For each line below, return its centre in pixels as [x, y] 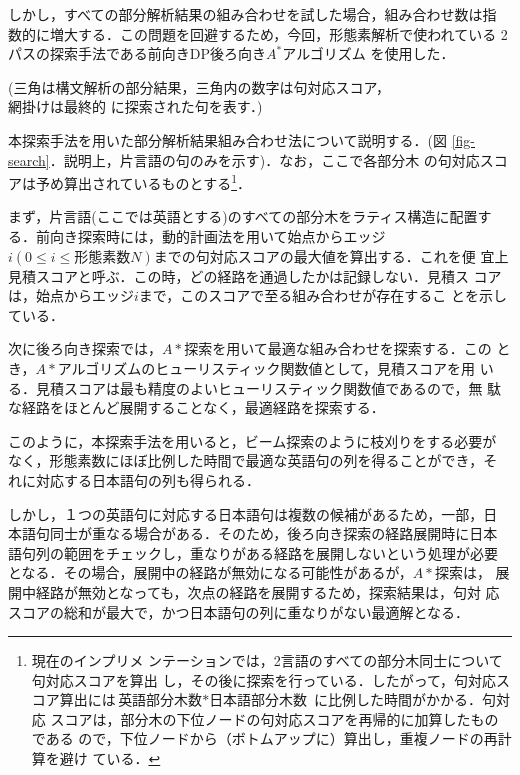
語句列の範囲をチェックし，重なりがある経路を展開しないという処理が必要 [253, 552]
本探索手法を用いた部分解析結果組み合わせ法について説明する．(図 [228, 139]
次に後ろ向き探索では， [85, 348]
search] [29, 159]
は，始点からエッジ [71, 295]
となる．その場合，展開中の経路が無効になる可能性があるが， [210, 572]
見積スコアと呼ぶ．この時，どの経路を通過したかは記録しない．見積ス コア [255, 275]
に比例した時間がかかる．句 [405, 699]
